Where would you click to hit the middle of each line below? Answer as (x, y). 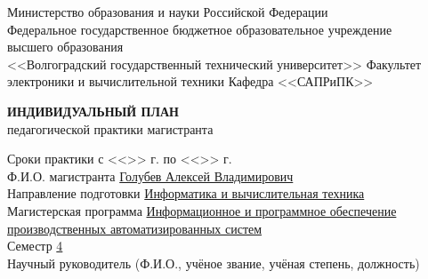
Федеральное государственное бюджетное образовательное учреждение (200, 29)
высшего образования (65, 47)
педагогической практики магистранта (110, 128)
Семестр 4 (35, 246)
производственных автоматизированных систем (135, 228)
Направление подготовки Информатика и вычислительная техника (186, 193)
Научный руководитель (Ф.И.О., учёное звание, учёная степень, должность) (214, 263)
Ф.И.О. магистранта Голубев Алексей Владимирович (150, 175)
